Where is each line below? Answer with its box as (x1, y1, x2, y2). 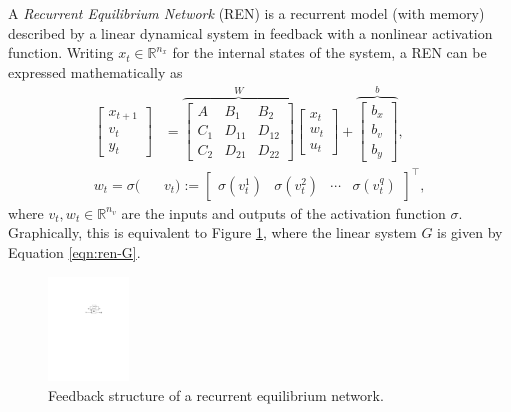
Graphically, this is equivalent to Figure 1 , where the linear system (8, 222, 417, 243)
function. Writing (8, 42, 114, 63)
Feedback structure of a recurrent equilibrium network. (48, 384, 384, 405)
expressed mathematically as (8, 61, 183, 82)
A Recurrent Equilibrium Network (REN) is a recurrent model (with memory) (8, 3, 485, 23)
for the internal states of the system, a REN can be (172, 42, 487, 63)
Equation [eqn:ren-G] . (8, 242, 141, 263)
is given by (437, 222, 503, 243)
